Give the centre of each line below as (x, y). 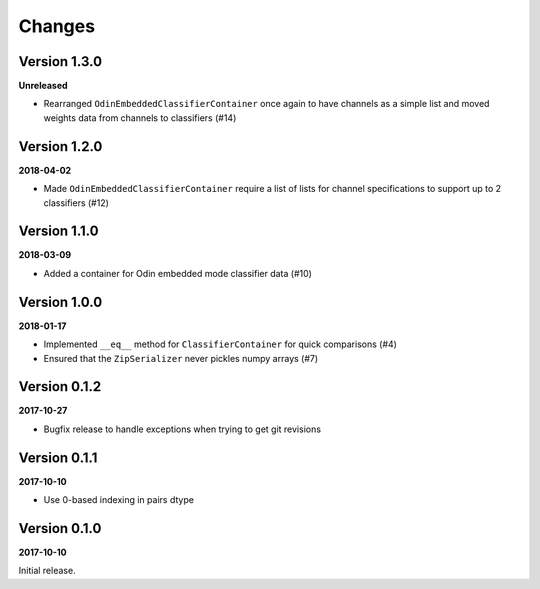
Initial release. (47, 571)
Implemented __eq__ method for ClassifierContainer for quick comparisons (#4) (220, 344)
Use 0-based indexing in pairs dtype (119, 500)
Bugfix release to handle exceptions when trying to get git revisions (182, 429)
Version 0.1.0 (60, 528)
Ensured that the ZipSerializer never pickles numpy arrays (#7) (181, 358)
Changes (56, 26)
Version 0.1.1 (58, 457)
